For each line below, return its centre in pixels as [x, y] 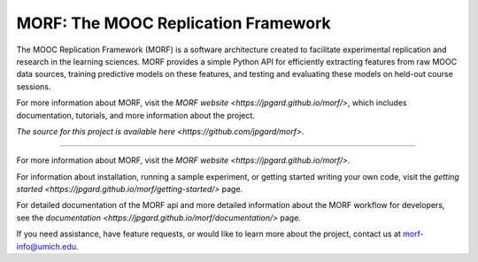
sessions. [34, 86]
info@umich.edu [46, 246]
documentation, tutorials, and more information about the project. [136, 115]
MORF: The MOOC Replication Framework [173, 23]
